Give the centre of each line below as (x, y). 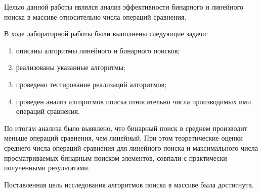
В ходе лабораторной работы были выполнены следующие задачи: (106, 34)
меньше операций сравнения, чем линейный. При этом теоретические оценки (123, 138)
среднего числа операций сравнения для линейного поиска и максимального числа (131, 147)
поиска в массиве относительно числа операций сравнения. (95, 16)
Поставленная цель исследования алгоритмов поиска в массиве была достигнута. (129, 184)
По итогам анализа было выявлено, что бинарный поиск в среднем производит (126, 128)
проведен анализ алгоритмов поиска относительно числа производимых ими (134, 101)
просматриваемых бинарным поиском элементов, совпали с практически (116, 157)
